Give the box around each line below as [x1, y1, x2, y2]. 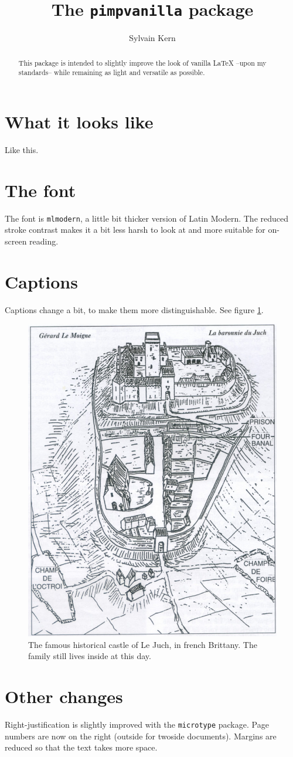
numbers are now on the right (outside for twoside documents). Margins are [5, 729, 277, 742]
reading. [29, 235, 59, 247]
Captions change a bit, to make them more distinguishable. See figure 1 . [5, 303, 264, 315]
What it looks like [5, 109, 154, 133]
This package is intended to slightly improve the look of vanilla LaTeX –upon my [18, 57, 267, 67]
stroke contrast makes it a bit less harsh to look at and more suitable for [5, 223, 265, 236]
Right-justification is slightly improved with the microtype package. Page [5, 718, 269, 730]
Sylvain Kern [129, 32, 176, 44]
